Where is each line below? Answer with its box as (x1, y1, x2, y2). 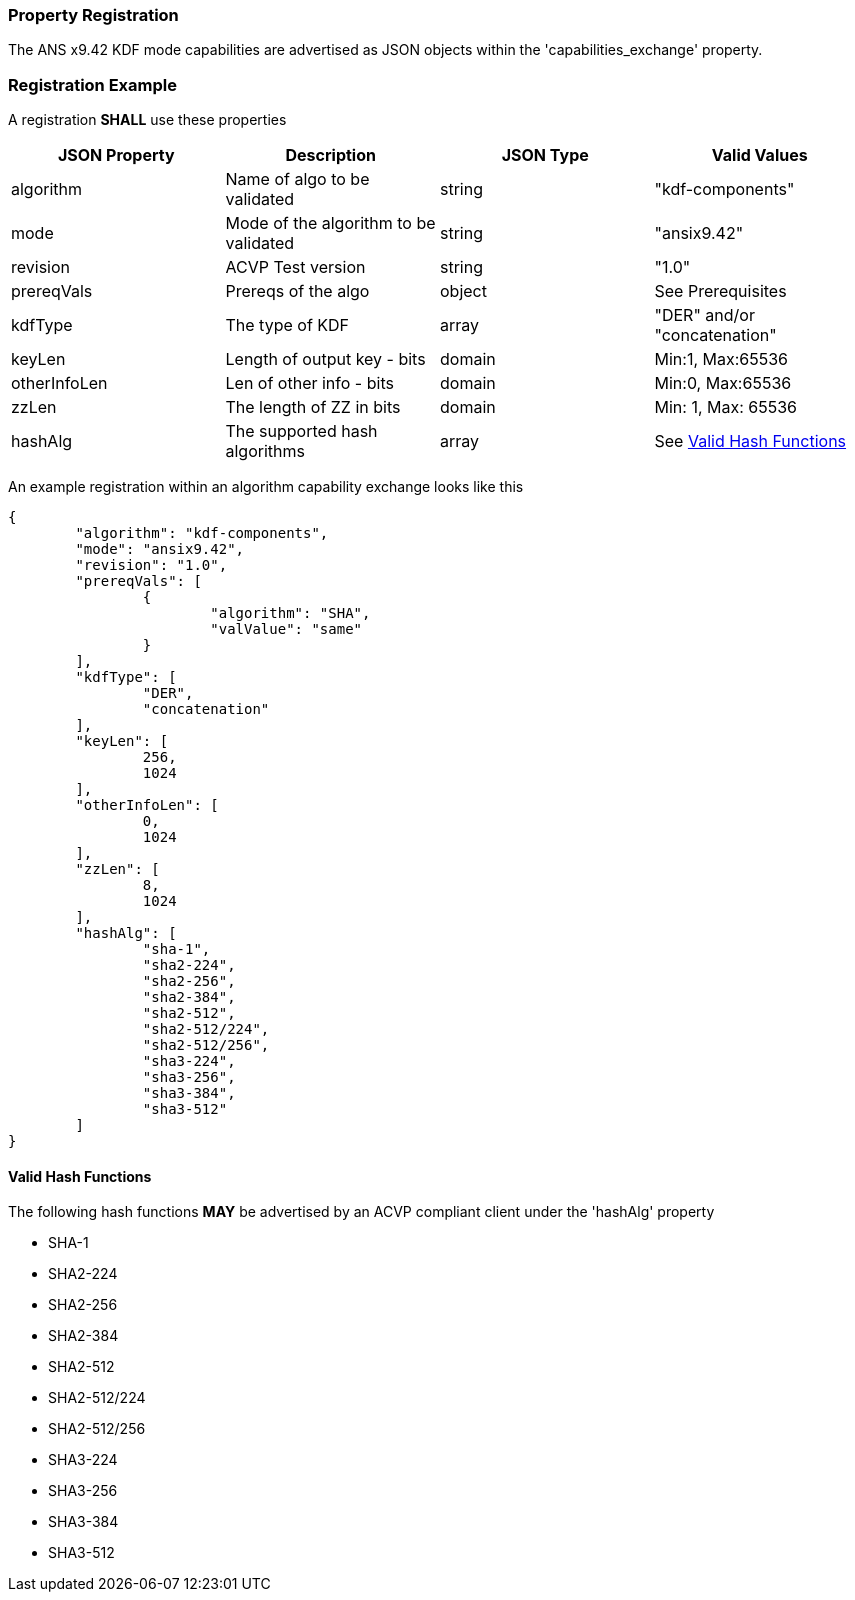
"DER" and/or (654, 305, 755, 326)
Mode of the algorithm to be (225, 213, 436, 234)
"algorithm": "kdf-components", (75, 525, 329, 542)
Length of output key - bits (225, 349, 426, 370)
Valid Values (711, 145, 808, 166)
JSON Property (57, 145, 175, 166)
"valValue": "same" (210, 621, 363, 638)
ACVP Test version (225, 257, 366, 278)
